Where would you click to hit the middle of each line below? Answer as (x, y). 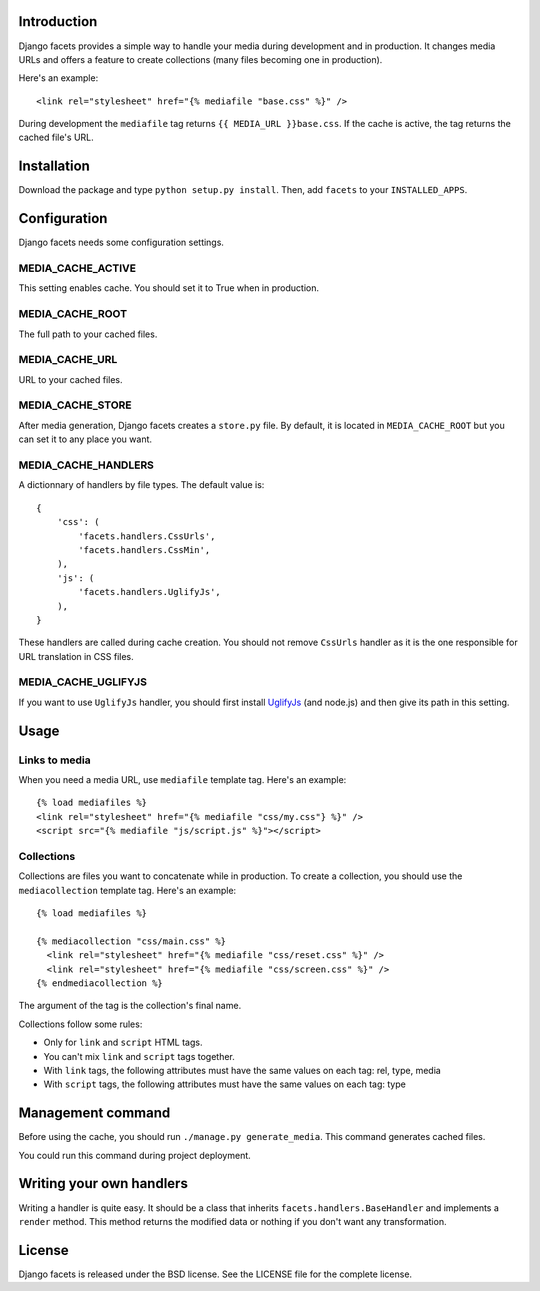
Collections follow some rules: (80, 1024)
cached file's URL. (56, 137)
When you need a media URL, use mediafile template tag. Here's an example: (182, 779)
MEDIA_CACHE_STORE (75, 405)
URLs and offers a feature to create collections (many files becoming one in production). (200, 59)
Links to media (55, 760)
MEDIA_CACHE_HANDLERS (86, 465)
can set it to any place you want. (85, 439)
